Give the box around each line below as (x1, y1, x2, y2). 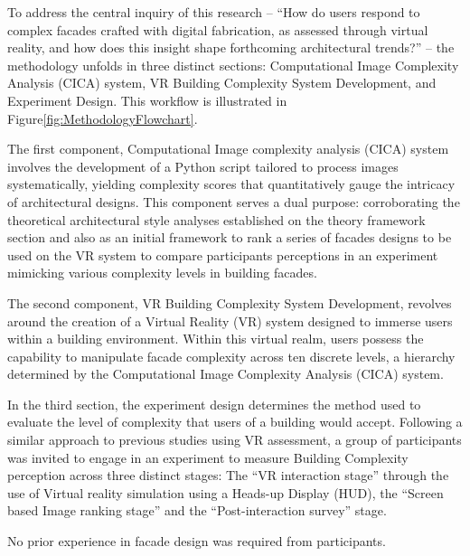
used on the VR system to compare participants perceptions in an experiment (7, 245, 438, 264)
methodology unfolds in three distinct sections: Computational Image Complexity (7, 55, 459, 74)
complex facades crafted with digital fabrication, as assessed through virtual (7, 20, 428, 39)
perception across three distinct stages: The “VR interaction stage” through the (7, 466, 449, 485)
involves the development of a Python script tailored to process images (7, 156, 399, 175)
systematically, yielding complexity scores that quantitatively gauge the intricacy (7, 174, 456, 193)
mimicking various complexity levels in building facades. (7, 263, 317, 282)
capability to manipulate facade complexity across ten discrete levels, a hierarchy (7, 346, 456, 365)
